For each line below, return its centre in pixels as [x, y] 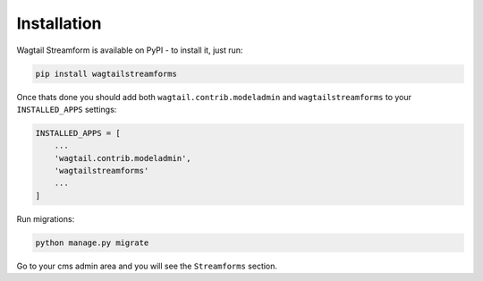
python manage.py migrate [92, 243]
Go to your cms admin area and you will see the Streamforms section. [147, 266]
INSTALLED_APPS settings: [67, 109]
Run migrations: [46, 218]
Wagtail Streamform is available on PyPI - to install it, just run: [130, 50]
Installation [59, 23]
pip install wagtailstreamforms [106, 73]
